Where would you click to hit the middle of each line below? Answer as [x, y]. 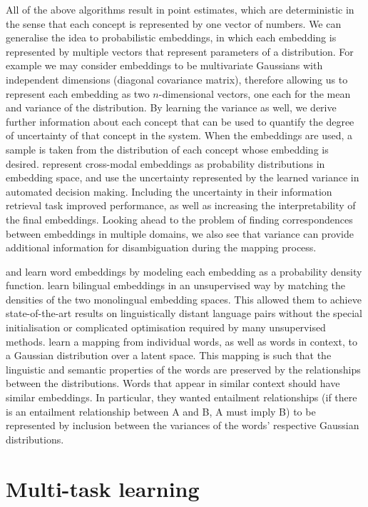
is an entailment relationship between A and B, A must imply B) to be [161, 411]
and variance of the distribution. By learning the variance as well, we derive [171, 107]
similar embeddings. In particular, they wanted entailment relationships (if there [182, 397]
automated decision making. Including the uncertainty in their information [169, 191]
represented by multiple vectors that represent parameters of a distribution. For [180, 51]
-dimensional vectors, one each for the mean [255, 93]
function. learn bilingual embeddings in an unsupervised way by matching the [175, 285]
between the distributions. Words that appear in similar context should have [173, 383]
